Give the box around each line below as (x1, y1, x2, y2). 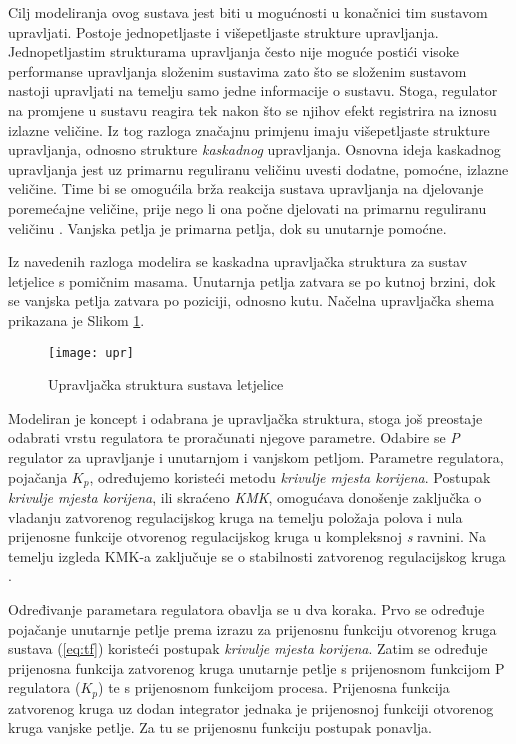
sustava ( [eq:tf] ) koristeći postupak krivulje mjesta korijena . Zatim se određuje (8, 638, 488, 659)
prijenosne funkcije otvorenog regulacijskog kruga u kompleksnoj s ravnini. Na (8, 526, 486, 547)
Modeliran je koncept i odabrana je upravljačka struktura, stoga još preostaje (8, 407, 483, 428)
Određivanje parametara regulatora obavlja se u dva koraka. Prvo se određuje (8, 598, 485, 619)
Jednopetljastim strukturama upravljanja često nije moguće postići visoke (8, 41, 460, 62)
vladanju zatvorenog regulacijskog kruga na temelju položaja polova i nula (8, 506, 463, 527)
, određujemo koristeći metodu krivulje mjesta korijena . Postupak (89, 466, 491, 487)
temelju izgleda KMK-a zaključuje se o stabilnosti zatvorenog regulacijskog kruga (8, 545, 506, 566)
